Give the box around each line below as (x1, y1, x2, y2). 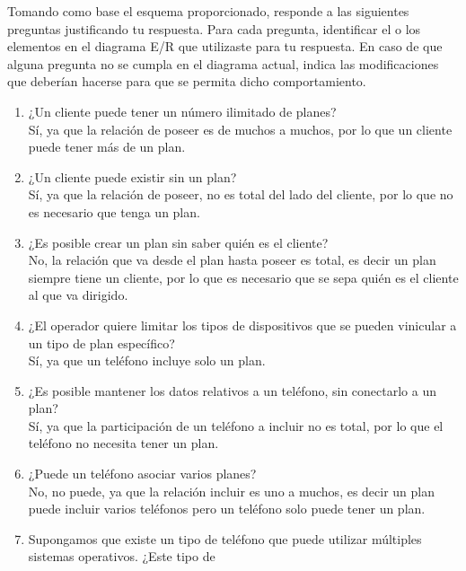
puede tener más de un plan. (28, 137, 186, 156)
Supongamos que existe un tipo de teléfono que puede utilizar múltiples (28, 529, 422, 548)
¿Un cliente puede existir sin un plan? (28, 167, 237, 186)
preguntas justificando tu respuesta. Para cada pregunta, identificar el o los (7, 19, 421, 38)
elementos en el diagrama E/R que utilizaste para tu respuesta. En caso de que (7, 37, 443, 56)
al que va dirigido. (28, 285, 128, 304)
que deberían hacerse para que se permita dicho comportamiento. (7, 72, 366, 91)
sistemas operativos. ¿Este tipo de (28, 547, 215, 566)
